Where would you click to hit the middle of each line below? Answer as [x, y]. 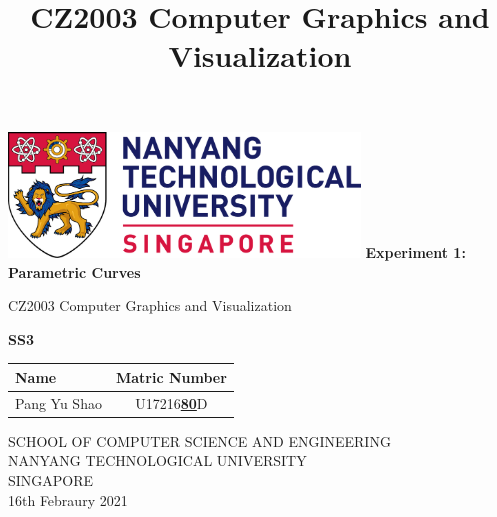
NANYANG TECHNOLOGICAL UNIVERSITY [157, 460]
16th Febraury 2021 [68, 499]
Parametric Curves [74, 271]
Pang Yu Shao [58, 402]
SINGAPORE [51, 480]
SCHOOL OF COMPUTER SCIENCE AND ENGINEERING [199, 440]
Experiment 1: [415, 252]
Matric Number [171, 376]
